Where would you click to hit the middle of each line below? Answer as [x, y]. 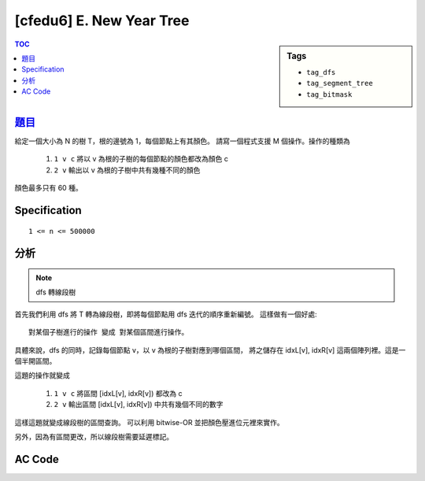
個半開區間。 [35, 361]
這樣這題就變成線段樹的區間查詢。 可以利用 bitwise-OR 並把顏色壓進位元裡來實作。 [150, 422]
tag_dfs [321, 72]
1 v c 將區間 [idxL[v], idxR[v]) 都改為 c [118, 393]
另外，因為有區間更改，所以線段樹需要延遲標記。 [94, 436]
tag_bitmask [329, 94]
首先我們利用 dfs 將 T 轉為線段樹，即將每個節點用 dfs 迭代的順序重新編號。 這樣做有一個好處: [166, 314]
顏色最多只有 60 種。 [48, 188]
